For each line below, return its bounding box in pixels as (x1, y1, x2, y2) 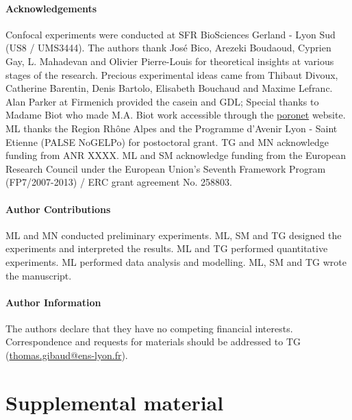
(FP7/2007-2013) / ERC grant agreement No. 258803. (5, 175, 233, 189)
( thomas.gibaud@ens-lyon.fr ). (5, 348, 128, 362)
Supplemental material (5, 388, 224, 416)
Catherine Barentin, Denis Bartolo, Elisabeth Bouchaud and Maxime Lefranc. (5, 81, 333, 95)
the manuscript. (5, 268, 72, 282)
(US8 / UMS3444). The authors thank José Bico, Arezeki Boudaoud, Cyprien (5, 40, 331, 55)
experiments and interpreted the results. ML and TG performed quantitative (5, 241, 328, 256)
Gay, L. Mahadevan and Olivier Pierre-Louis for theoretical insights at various (5, 53, 334, 68)
